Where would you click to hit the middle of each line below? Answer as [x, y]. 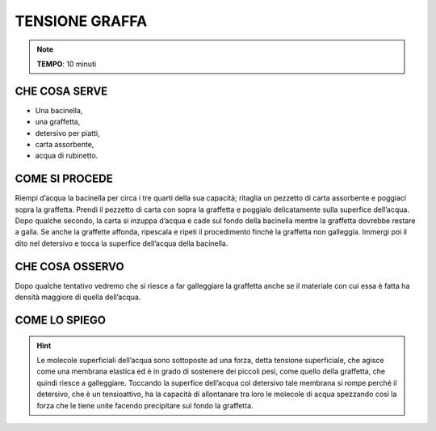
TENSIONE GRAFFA [81, 21]
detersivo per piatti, [67, 133]
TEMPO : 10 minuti [67, 64]
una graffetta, [58, 122]
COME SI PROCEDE [64, 179]
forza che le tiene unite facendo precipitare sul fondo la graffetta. [145, 405]
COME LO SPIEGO [61, 320]
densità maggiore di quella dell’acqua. [78, 297]
